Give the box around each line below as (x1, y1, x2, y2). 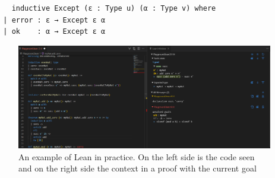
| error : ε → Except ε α (3, 15, 106, 24)
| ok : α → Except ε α (3, 27, 106, 36)
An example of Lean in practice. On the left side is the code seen (18, 150, 255, 163)
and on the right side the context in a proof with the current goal (18, 162, 257, 174)
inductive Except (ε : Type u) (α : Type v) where (11, 4, 216, 12)
